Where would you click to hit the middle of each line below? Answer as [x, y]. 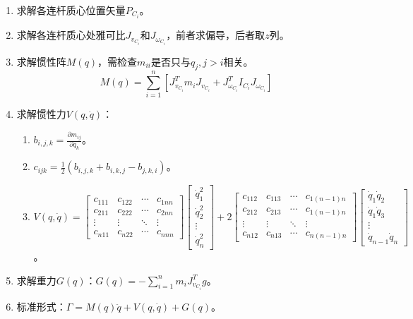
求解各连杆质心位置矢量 [71, 10]
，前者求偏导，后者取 [216, 35]
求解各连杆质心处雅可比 [71, 35]
